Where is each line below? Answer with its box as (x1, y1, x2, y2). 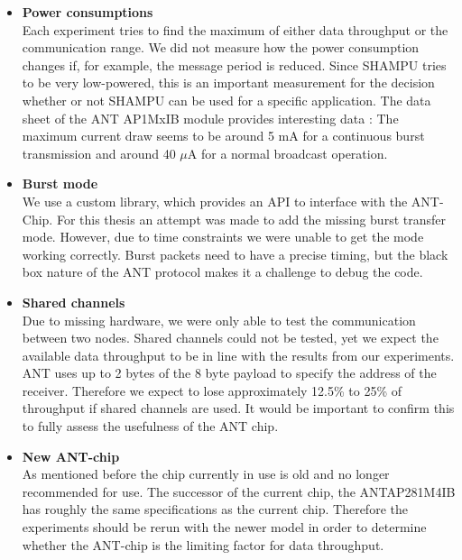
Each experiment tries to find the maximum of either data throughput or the (22, 20, 448, 39)
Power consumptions (22, 3, 153, 21)
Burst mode (22, 174, 98, 193)
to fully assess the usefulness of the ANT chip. (22, 417, 279, 436)
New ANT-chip (22, 446, 120, 465)
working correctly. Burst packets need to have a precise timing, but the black (22, 244, 448, 263)
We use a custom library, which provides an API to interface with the (22, 191, 408, 210)
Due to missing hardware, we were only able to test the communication (22, 310, 416, 329)
